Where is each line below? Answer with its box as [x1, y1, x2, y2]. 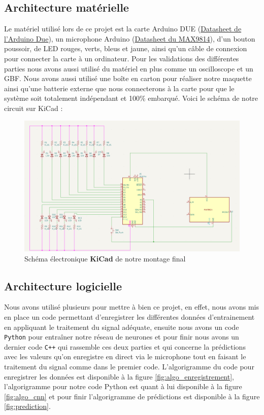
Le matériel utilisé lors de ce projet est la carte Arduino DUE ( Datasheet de [4, 23, 242, 34]
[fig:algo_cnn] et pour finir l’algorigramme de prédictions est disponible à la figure [4, 391, 260, 401]
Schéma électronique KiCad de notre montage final [24, 253, 186, 263]
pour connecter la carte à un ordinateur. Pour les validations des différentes [4, 53, 239, 63]
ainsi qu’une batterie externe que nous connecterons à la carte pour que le [4, 83, 235, 93]
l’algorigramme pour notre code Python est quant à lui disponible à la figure [4, 381, 242, 392]
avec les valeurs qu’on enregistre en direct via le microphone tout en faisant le [4, 351, 246, 362]
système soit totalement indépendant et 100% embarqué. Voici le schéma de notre [4, 93, 258, 103]
